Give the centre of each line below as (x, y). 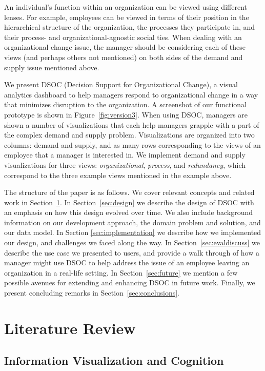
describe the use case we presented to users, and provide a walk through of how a (132, 252)
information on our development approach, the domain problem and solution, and (132, 222)
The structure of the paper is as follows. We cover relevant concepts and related (129, 192)
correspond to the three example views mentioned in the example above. (118, 175)
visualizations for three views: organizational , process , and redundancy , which (125, 164)
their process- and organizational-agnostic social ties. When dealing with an (123, 37)
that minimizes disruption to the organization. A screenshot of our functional (126, 104)
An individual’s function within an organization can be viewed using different (126, 7)
